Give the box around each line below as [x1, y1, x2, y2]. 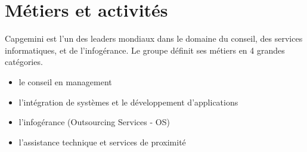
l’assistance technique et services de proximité [18, 135, 186, 148]
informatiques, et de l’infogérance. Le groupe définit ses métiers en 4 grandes [5, 44, 285, 56]
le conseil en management [18, 75, 112, 88]
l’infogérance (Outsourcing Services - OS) [18, 116, 170, 128]
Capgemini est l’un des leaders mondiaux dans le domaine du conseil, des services [5, 32, 303, 45]
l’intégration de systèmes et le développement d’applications [18, 95, 238, 108]
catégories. [5, 55, 43, 68]
